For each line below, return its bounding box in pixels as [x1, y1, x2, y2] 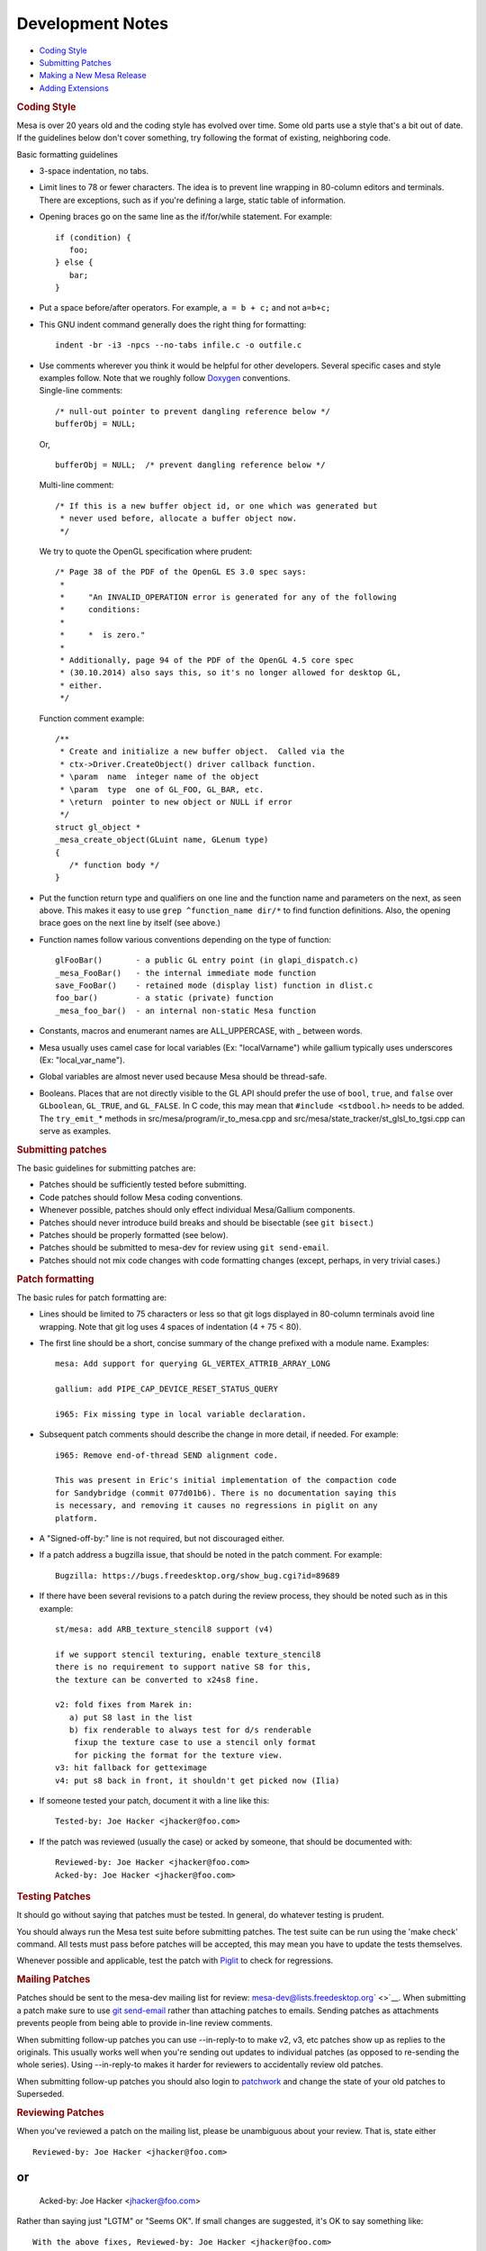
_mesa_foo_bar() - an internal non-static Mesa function [55, 1005, 317, 1016]
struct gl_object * [55, 822, 141, 832]
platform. [55, 1513, 98, 1523]
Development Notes [16, 14, 169, 33]
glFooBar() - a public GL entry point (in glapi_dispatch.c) [55, 955, 359, 965]
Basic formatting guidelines [16, 149, 119, 159]
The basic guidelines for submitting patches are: [16, 1162, 196, 1173]
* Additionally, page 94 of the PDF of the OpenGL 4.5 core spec [59, 655, 355, 665]
